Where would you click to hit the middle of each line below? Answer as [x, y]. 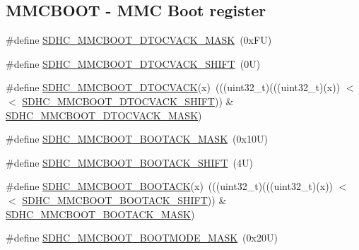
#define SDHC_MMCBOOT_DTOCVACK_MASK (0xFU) [139, 40]
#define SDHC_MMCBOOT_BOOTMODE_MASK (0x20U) [142, 238]
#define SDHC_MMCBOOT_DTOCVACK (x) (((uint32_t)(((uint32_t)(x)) [173, 87]
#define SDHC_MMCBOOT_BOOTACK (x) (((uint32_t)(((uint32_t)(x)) [170, 186]
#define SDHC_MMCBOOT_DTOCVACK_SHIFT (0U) [133, 63]
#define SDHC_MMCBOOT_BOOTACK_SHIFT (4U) [130, 162]
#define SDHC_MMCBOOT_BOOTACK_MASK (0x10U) [137, 139]
